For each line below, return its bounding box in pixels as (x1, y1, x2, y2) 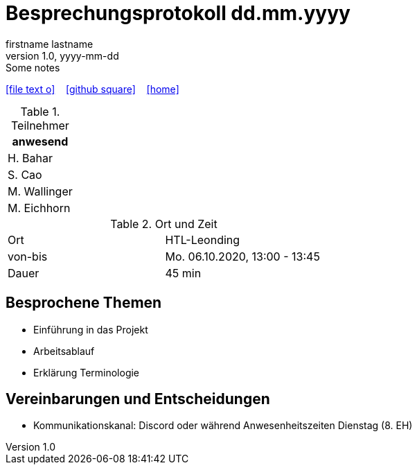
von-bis (8, 249, 48, 263)
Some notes (6, 61, 60, 73)
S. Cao (8, 167, 42, 182)
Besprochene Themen (6, 294, 162, 312)
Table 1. (20, 104, 60, 119)
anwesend (12, 134, 69, 148)
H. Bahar (8, 150, 53, 165)
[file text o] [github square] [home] (6, 82, 179, 95)
